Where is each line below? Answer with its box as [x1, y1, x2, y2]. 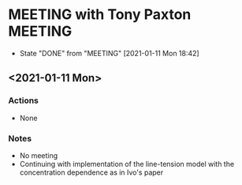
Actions [8, 95, 39, 106]
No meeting [19, 150, 58, 160]
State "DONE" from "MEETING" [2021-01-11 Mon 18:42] [19, 48, 199, 58]
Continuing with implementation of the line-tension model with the [19, 159, 235, 168]
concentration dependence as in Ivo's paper [19, 168, 164, 177]
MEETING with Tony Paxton [8, 6, 192, 24]
